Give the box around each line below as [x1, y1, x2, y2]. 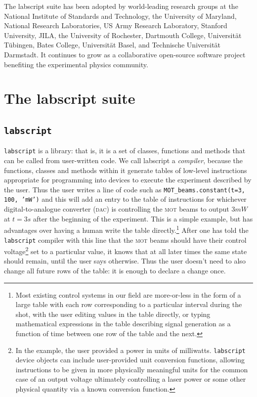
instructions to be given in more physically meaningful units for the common [15, 364, 248, 374]
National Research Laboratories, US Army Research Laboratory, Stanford [4, 20, 227, 31]
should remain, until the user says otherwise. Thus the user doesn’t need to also [4, 256, 246, 266]
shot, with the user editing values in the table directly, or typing [15, 309, 211, 319]
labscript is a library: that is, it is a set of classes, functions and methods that [4, 145, 246, 156]
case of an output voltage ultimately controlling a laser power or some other [15, 374, 246, 384]
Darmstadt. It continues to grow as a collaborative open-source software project [4, 49, 246, 59]
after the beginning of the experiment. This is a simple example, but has [33, 213, 253, 223]
